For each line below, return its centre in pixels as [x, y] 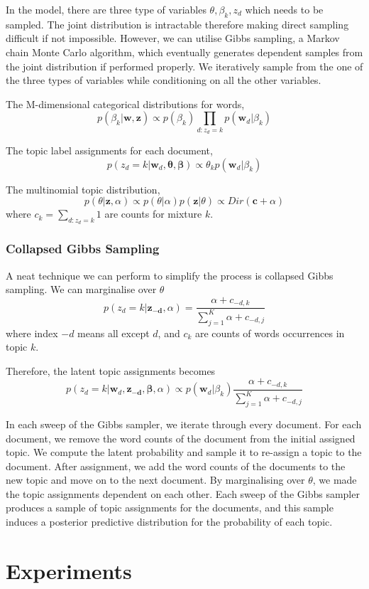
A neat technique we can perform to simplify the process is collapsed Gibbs [170, 275]
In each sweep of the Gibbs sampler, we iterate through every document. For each [184, 424]
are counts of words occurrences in [270, 333]
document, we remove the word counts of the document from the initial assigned [181, 438]
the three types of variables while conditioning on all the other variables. [164, 80]
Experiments [69, 570]
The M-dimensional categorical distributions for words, [125, 104]
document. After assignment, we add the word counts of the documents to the [176, 466]
